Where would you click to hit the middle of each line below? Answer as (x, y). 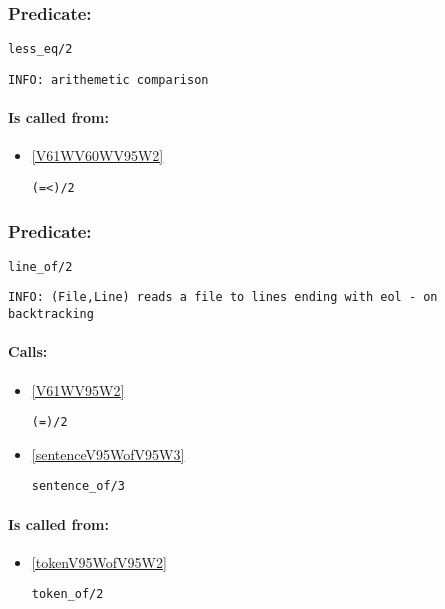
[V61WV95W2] (78, 389)
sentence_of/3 (78, 486)
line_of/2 (40, 266)
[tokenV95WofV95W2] (99, 561)
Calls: (28, 351)
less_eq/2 (40, 49)
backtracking (51, 314)
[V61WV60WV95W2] (97, 155)
